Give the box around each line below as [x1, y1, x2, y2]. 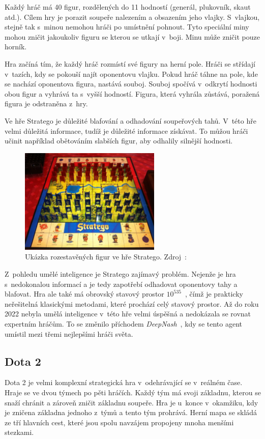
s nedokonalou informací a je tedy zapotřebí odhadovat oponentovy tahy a [5, 278, 238, 289]
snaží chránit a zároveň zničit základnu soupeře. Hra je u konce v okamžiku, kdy [5, 397, 258, 407]
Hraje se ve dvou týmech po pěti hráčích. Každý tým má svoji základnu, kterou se [5, 387, 261, 397]
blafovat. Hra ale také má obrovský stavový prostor [5, 288, 164, 299]
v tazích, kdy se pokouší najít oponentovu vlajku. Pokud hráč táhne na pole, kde [5, 68, 258, 79]
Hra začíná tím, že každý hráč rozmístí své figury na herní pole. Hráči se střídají [5, 58, 255, 69]
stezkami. [5, 427, 34, 437]
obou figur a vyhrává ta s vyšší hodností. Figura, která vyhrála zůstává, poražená [5, 88, 260, 99]
